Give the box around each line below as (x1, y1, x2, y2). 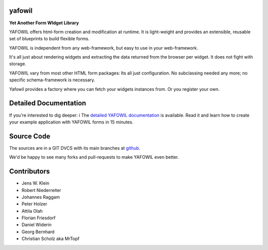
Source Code (9, 132, 51, 140)
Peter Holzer (21, 201, 47, 207)
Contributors (9, 167, 50, 176)
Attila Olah (21, 208, 43, 214)
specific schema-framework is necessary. (9, 77, 95, 83)
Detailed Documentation (9, 99, 86, 108)
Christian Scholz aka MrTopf (21, 236, 80, 242)
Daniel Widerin (21, 222, 52, 228)
